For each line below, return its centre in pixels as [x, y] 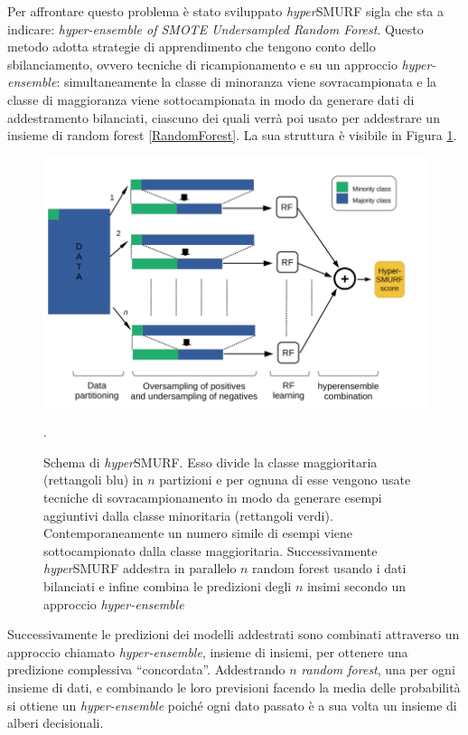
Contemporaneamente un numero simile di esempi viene [198, 533]
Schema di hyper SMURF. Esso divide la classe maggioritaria [211, 462]
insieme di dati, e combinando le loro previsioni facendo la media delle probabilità [234, 687]
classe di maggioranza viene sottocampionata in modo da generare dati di [211, 99]
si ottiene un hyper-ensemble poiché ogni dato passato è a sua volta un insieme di [232, 705]
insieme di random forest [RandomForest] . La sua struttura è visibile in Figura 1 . [232, 135]
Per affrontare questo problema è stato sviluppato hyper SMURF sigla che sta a [226, 11]
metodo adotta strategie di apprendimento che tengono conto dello [192, 47]
